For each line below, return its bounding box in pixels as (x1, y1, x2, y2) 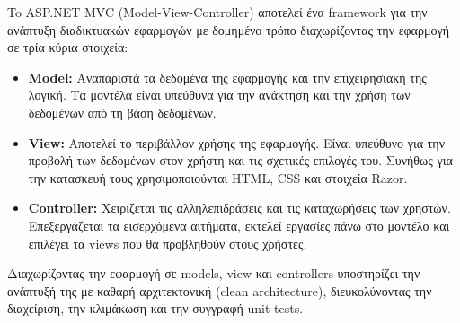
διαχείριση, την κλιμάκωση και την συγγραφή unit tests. (7, 299, 304, 318)
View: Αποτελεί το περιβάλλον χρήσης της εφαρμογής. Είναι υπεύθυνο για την (28, 133, 445, 152)
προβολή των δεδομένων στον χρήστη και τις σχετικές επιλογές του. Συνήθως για (28, 151, 453, 170)
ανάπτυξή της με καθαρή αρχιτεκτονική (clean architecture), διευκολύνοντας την (7, 281, 432, 300)
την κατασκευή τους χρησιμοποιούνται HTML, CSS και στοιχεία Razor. (28, 168, 408, 187)
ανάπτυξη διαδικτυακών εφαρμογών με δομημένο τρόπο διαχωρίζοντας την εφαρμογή (7, 20, 449, 39)
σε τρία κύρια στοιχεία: (7, 38, 128, 57)
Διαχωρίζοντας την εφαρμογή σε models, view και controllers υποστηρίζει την (7, 264, 420, 283)
